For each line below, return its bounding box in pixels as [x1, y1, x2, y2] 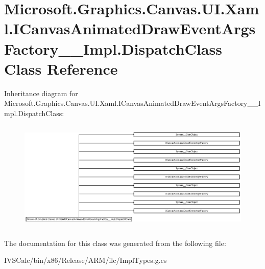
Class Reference [4, 58, 118, 79]
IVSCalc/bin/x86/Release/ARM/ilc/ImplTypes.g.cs [4, 255, 167, 265]
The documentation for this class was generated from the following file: [4, 237, 226, 248]
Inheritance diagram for [4, 87, 78, 98]
